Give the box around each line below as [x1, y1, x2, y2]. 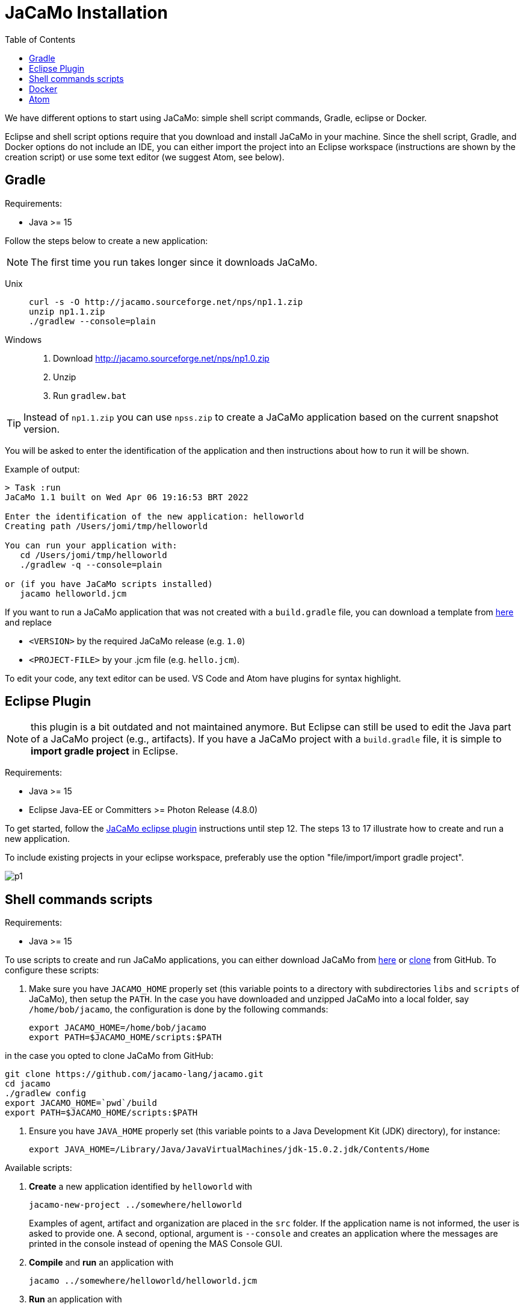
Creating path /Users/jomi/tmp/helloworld [5, 521, 208, 531]
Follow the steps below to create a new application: [5, 235, 208, 246]
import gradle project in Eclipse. [31, 745, 178, 758]
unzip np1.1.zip [29, 306, 105, 316]
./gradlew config [5, 1088, 86, 1099]
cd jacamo [5, 1079, 51, 1089]
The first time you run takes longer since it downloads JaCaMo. [31, 256, 318, 268]
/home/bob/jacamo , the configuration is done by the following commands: [29, 1004, 328, 1015]
